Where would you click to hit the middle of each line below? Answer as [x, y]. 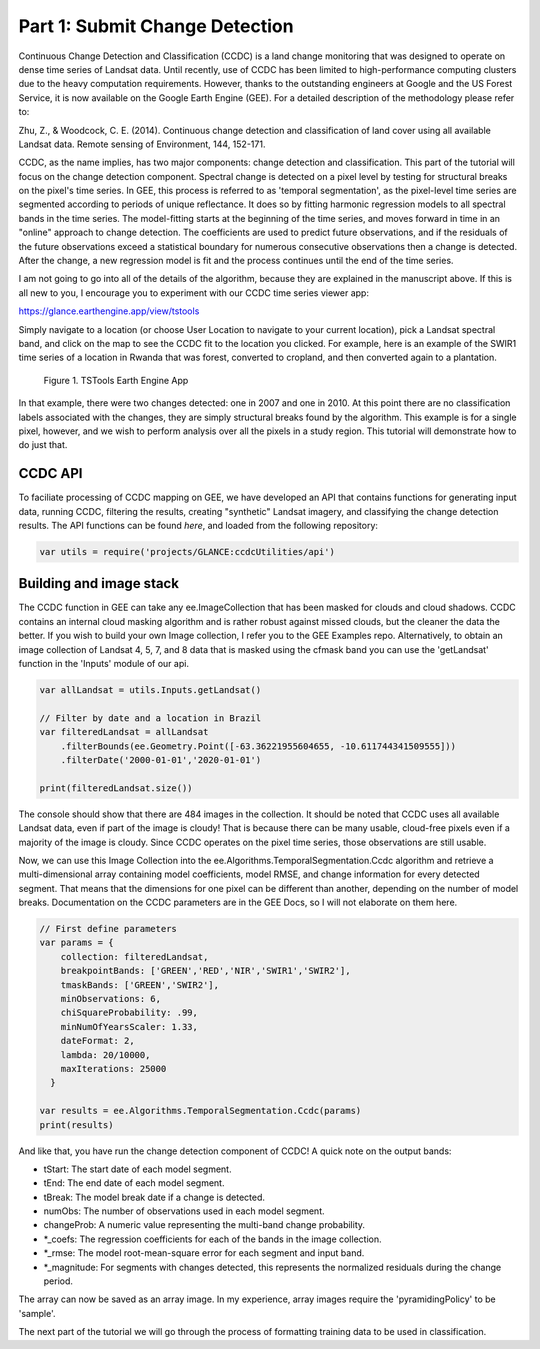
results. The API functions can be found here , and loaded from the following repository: [198, 525]
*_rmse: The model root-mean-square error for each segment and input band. [204, 1253]
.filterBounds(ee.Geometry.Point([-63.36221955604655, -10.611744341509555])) [258, 746]
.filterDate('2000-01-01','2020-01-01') [161, 759]
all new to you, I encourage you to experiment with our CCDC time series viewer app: [194, 292]
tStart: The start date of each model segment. [137, 1169]
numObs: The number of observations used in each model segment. [184, 1211]
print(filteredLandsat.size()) [116, 788]
